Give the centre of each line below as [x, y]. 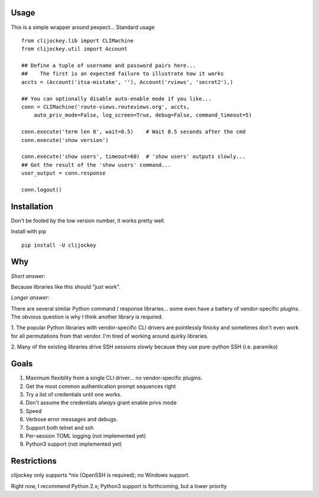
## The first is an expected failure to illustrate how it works [123, 74]
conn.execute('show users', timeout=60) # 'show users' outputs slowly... [134, 156]
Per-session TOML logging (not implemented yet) [86, 435]
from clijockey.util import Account [74, 49]
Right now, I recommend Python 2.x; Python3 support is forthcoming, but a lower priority [119, 486]
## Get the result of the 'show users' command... [96, 165]
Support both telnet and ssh [60, 427]
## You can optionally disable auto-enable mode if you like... [117, 99]
